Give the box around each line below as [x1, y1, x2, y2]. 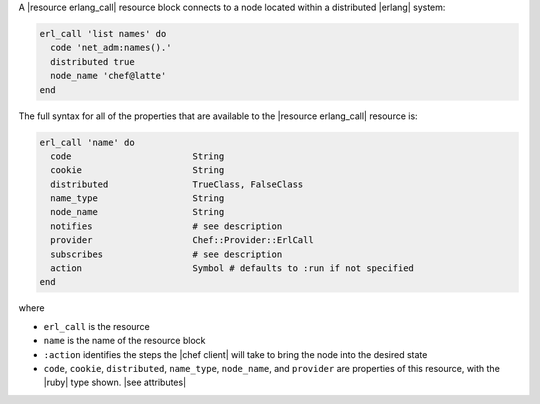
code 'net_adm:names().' [50, 42, 172, 54]
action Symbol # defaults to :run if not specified [50, 263, 415, 274]
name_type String [50, 193, 225, 204]
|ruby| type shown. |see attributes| [43, 376, 187, 389]
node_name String [50, 206, 225, 218]
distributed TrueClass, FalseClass [50, 178, 304, 190]
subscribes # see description [50, 248, 283, 260]
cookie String [50, 165, 225, 176]
